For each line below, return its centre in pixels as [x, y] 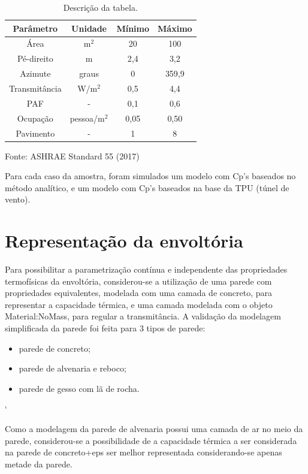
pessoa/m [87, 118]
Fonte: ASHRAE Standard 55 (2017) [72, 156]
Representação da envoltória [124, 241]
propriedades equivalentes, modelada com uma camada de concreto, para [138, 293]
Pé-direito [35, 58]
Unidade [89, 28]
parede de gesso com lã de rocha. [79, 388]
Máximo [175, 28]
